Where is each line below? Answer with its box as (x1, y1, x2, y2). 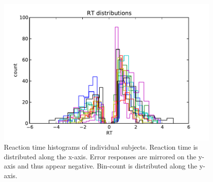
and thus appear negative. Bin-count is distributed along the (17, 161, 198, 171)
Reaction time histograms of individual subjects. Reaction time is (4, 142, 198, 152)
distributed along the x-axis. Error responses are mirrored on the (4, 151, 197, 161)
